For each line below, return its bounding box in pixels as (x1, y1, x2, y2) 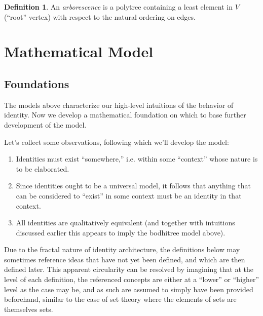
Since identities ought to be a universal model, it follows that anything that (16, 180, 251, 191)
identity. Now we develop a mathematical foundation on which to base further (4, 109, 246, 120)
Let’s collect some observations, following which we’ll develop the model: (4, 136, 229, 147)
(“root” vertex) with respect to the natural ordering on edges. (4, 11, 196, 22)
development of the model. (4, 119, 87, 130)
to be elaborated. (16, 163, 69, 174)
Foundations (4, 75, 69, 91)
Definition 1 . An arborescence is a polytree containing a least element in (4, 2, 233, 12)
